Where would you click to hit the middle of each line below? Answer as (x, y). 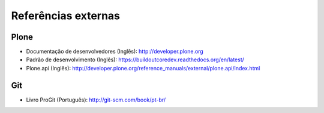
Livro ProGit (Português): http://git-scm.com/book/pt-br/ (96, 100)
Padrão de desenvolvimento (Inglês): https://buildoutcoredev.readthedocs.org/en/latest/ (135, 60)
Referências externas (65, 16)
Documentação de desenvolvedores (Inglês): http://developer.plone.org (115, 52)
